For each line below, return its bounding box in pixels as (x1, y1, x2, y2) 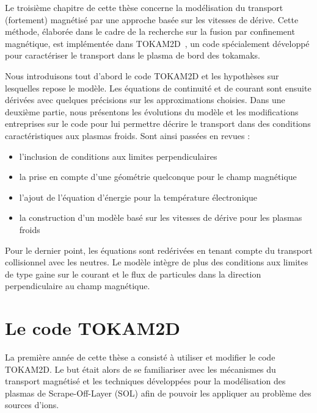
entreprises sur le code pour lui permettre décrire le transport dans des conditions (5, 117, 311, 130)
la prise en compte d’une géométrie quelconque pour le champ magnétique (19, 170, 297, 183)
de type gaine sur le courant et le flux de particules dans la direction (5, 267, 261, 280)
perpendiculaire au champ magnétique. (5, 279, 150, 292)
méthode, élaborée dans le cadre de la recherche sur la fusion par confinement (5, 25, 295, 38)
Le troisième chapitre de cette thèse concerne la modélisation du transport (5, 1, 283, 13)
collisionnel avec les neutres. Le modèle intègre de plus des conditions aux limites (5, 256, 308, 268)
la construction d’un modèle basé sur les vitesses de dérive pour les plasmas (19, 211, 302, 224)
